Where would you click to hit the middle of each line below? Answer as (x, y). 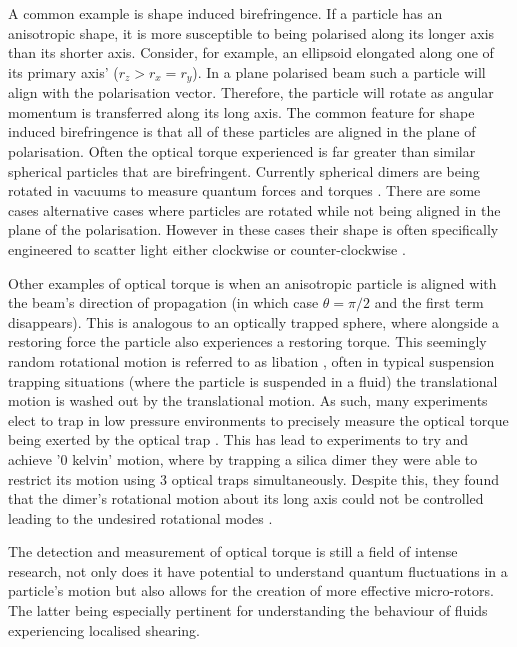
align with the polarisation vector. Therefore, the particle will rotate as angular (251, 92)
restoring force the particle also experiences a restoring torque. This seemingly (247, 341)
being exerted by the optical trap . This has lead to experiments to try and (238, 439)
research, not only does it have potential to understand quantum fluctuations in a (258, 570)
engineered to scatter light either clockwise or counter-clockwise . (207, 248)
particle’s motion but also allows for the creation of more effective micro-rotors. (251, 590)
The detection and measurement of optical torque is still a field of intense (233, 551)
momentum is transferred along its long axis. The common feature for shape (241, 111)
